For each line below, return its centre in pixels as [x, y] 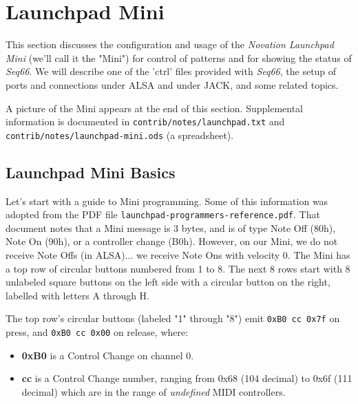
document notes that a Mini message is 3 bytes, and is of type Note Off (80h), [171, 227]
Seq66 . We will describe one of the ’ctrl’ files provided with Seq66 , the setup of [171, 71]
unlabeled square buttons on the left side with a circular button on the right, [168, 282]
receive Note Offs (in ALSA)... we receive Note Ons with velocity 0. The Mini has [178, 255]
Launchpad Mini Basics [91, 172]
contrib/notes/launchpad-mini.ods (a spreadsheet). [120, 135]
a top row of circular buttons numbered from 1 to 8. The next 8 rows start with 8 [178, 268]
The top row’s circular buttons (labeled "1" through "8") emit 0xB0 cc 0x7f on [173, 318]
